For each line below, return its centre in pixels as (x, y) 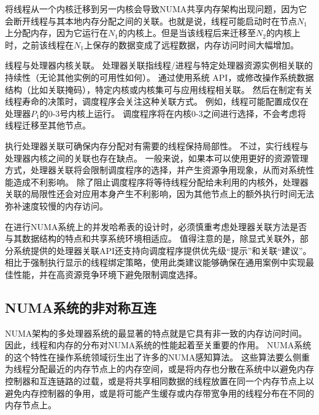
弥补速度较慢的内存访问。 (56, 205)
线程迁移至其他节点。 (48, 125)
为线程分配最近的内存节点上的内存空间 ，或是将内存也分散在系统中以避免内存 (159, 369)
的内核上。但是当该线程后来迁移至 (187, 33)
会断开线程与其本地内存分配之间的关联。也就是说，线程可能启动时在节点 (151, 21)
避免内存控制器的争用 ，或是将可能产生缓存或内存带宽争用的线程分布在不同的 (159, 393)
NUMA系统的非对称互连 (81, 307)
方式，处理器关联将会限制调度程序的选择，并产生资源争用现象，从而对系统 (155, 170)
